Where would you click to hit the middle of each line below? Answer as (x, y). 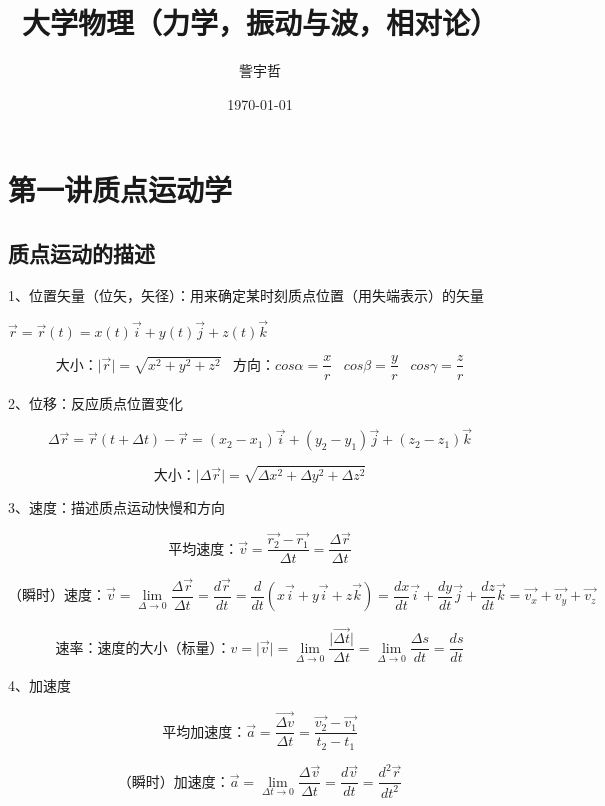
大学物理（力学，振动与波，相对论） (259, 22)
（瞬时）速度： (57, 596)
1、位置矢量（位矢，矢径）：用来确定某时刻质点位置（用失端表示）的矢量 (246, 294)
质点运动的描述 (81, 252)
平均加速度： (204, 732)
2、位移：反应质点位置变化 (95, 402)
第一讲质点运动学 (120, 189)
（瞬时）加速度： (173, 782)
